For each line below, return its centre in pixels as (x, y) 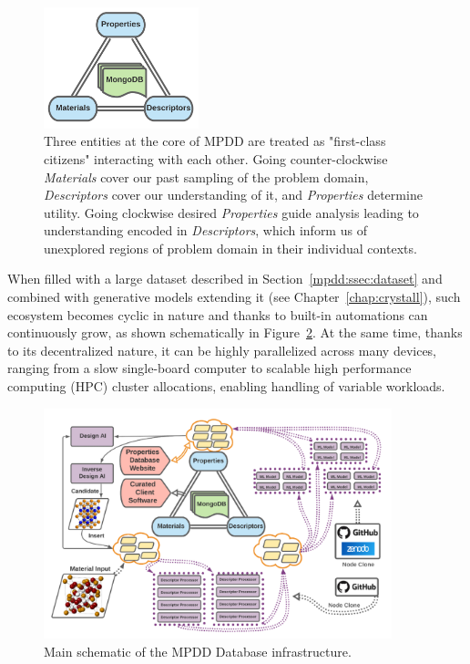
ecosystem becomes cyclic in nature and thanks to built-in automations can (218, 314)
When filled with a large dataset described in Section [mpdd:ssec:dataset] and (225, 279)
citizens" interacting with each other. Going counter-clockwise (216, 158)
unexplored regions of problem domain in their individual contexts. (230, 248)
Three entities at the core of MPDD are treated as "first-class (215, 141)
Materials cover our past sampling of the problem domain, (206, 176)
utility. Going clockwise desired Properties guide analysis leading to (231, 212)
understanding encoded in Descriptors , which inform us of (205, 230)
